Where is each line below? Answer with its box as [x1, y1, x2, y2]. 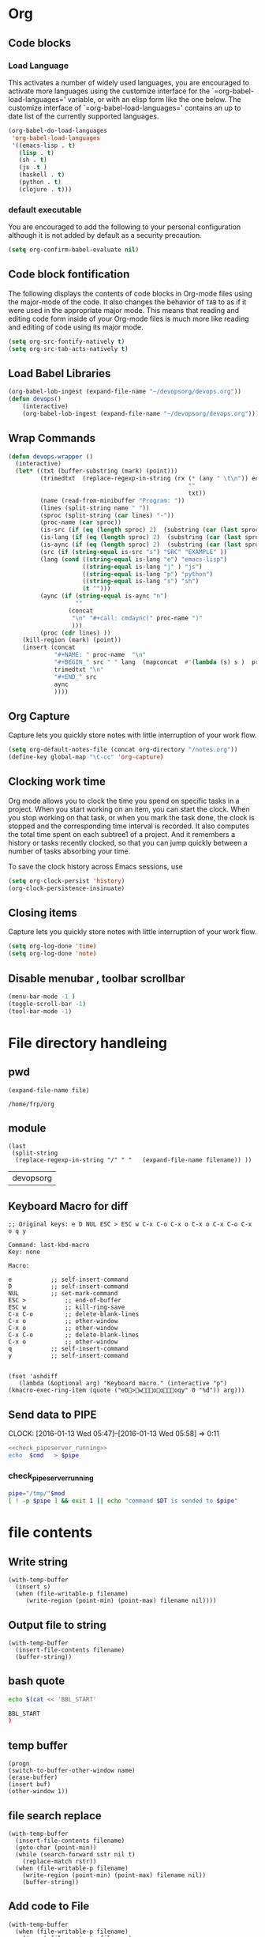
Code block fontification [8, 268, 130, 281]
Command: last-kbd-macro [8, 1242, 90, 1249]
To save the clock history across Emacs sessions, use [8, 861, 184, 871]
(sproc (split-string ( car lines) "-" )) [39, 511, 175, 519]
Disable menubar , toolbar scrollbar [8, 971, 185, 985]
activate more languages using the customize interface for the [8, 86, 211, 96]
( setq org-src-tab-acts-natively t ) [8, 345, 129, 352]
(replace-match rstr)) [22, 1857, 97, 1865]
